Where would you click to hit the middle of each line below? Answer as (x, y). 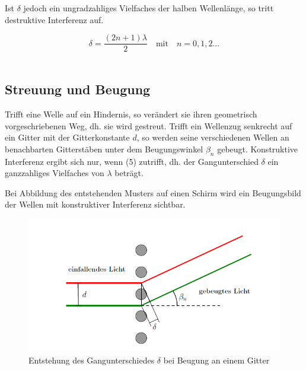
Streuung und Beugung (78, 89)
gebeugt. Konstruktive (258, 149)
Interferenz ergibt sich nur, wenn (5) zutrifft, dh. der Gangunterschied (132, 161)
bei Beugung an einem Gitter (216, 360)
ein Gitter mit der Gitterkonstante (67, 137)
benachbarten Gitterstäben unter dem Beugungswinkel (104, 149)
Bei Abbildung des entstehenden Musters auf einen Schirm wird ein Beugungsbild (153, 192)
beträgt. (129, 173)
